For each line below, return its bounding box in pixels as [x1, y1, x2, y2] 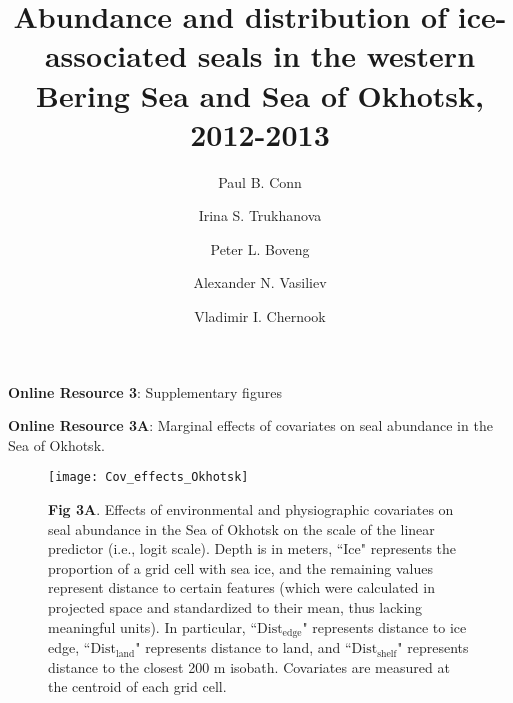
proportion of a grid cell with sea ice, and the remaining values [48, 557, 433, 578]
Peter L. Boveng [210, 238, 310, 259]
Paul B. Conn [218, 171, 302, 192]
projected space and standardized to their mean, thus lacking [48, 597, 423, 618]
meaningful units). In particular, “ [48, 616, 258, 637]
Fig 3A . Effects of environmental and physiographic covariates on [48, 499, 454, 520]
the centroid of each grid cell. [48, 676, 227, 697]
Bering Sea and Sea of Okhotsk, [36, 74, 484, 115]
